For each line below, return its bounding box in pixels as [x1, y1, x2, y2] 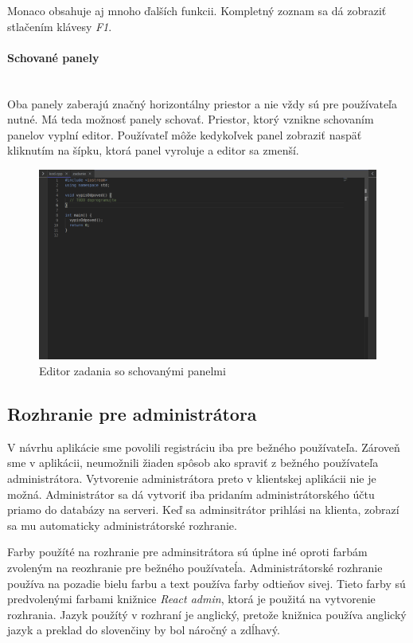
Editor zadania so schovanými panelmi [39, 363, 226, 379]
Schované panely [7, 49, 99, 65]
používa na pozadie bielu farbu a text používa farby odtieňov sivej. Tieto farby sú [7, 574, 406, 591]
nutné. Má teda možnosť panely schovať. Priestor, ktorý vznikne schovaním [7, 111, 374, 127]
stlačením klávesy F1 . [7, 18, 112, 34]
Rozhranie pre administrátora [7, 402, 257, 426]
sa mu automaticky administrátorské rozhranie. [7, 516, 237, 533]
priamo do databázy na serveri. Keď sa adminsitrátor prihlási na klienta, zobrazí [7, 501, 399, 518]
